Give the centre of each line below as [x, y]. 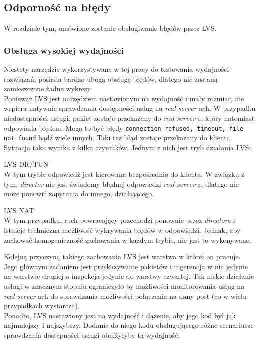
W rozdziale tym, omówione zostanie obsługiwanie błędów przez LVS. [110, 28]
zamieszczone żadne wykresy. [48, 89]
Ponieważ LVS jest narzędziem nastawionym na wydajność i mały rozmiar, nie [124, 98]
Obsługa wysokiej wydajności [64, 50]
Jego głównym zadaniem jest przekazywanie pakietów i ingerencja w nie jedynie [126, 266]
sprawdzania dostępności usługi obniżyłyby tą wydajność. [92, 334]
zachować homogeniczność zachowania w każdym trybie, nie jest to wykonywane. [128, 239]
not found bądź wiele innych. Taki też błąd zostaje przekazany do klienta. [118, 138]
